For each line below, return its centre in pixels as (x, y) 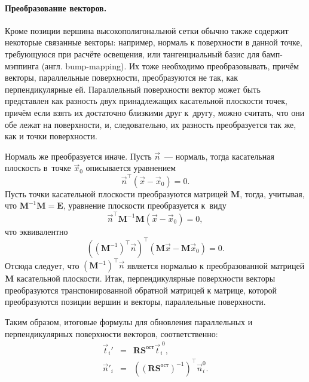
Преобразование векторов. (56, 7)
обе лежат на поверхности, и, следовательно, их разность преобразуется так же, (151, 124)
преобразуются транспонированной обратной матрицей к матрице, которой (141, 290)
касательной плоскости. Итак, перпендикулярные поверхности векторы (146, 278)
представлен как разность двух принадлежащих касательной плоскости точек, (146, 101)
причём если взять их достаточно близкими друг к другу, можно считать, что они (155, 112)
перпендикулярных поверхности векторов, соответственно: (111, 333)
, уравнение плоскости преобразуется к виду (145, 205)
